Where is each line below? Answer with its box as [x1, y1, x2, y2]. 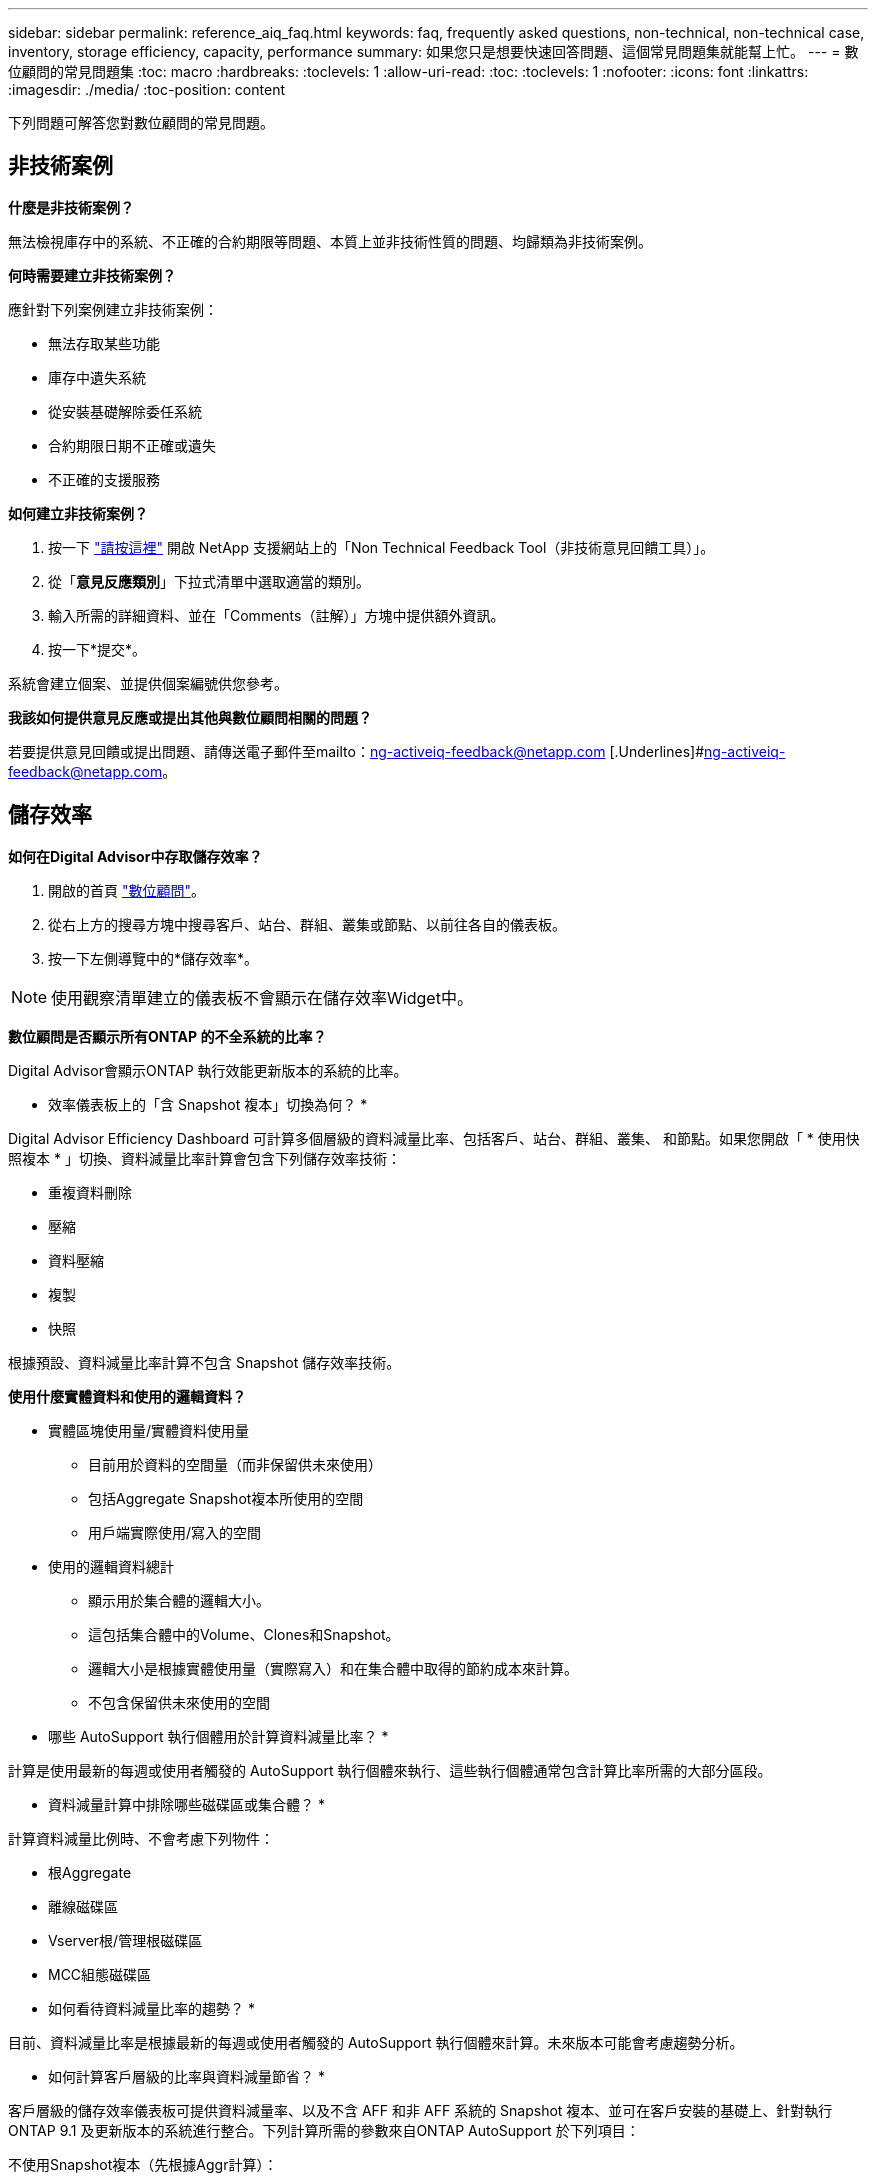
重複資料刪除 [48, 1183, 132, 1201]
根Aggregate [48, 1863, 132, 1881]
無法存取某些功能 [48, 334, 160, 352]
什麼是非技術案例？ [8, 198, 134, 216]
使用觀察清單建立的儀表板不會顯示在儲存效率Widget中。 [51, 987, 473, 1008]
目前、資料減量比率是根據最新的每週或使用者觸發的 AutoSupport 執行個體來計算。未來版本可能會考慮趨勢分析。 [8, 2033, 744, 2051]
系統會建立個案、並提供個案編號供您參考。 [8, 674, 288, 692]
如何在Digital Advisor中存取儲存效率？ [8, 847, 263, 865]
